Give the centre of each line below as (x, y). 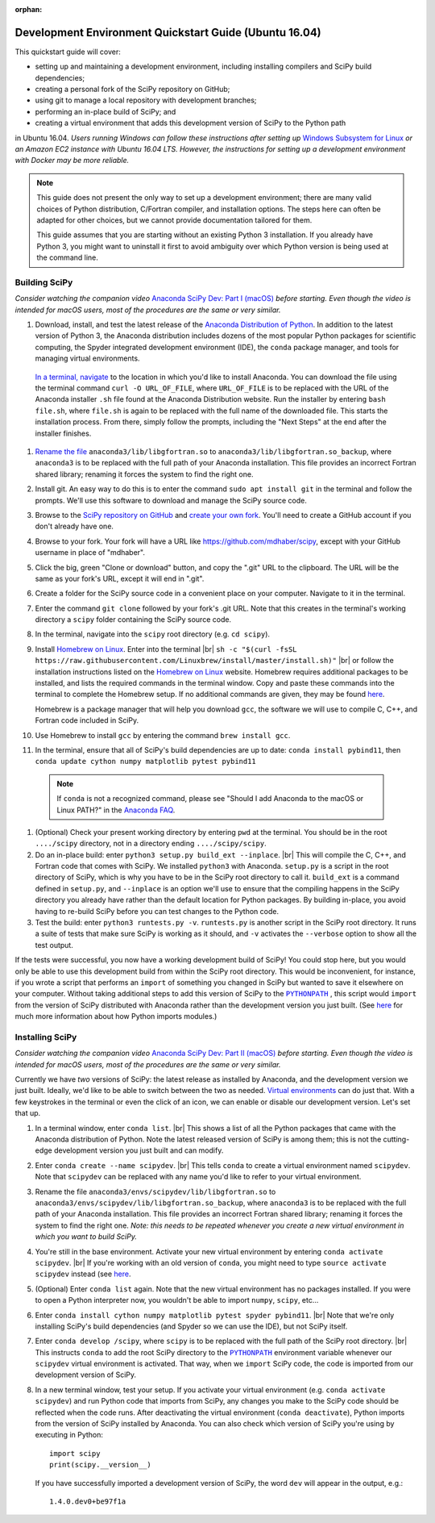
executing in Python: (69, 1435)
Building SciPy (44, 282)
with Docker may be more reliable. (72, 161)
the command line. (67, 257)
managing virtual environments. (87, 358)
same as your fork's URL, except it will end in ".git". (120, 578)
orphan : (29, 9)
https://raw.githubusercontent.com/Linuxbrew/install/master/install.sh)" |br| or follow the (214, 661)
